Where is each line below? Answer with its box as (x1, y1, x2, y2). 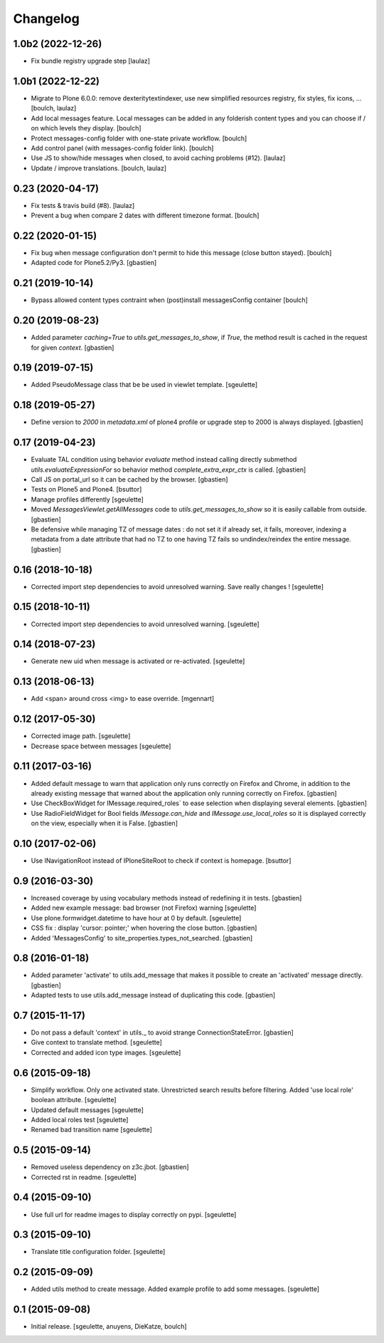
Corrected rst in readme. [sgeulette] (31, 1173, 137, 1181)
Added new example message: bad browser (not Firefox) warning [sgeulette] (31, 903, 257, 912)
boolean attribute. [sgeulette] (31, 1096, 117, 1104)
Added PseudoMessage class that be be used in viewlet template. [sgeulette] (31, 380, 258, 389)
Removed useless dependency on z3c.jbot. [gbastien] (31, 1163, 189, 1171)
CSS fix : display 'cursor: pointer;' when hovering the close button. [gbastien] (31, 923, 257, 933)
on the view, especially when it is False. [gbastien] (31, 819, 178, 828)
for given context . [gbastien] (31, 343, 114, 352)
